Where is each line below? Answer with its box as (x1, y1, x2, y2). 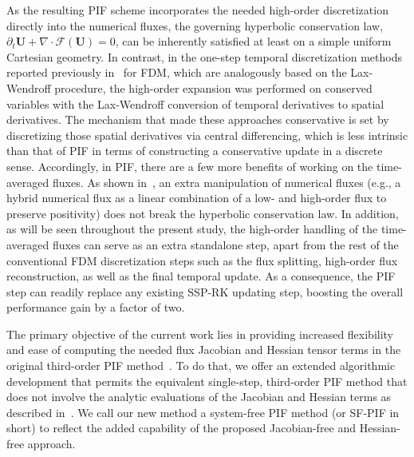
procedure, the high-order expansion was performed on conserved (54, 79, 373, 96)
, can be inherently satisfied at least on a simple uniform (115, 33, 392, 50)
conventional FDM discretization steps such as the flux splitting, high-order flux (6, 252, 398, 268)
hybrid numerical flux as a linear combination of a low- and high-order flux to (6, 189, 387, 206)
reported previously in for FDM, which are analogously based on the (6, 64, 347, 81)
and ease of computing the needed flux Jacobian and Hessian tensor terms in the (6, 341, 401, 358)
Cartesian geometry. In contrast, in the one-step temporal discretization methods (6, 48, 403, 65)
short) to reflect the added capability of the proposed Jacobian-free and (6, 419, 357, 436)
